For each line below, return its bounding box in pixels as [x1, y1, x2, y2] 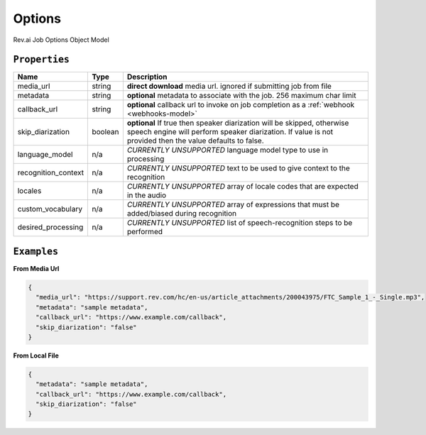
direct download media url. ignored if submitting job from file [126, 82, 332, 92]
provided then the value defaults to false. [126, 136, 264, 145]
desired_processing [17, 222, 84, 232]
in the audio [126, 190, 167, 200]
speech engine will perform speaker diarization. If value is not [126, 127, 334, 137]
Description [126, 72, 168, 82]
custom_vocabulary [17, 204, 83, 214]
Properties [13, 54, 70, 65]
